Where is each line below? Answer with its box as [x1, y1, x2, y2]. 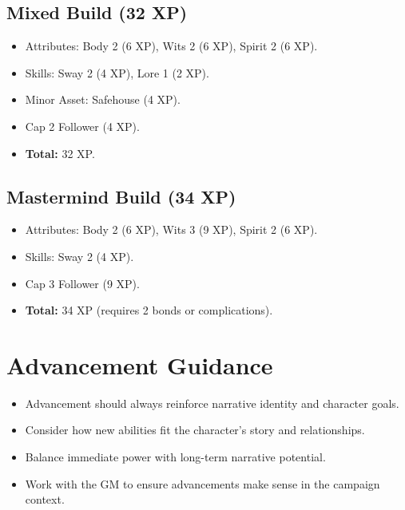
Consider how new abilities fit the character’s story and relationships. [25, 421, 365, 438]
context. [25, 491, 65, 508]
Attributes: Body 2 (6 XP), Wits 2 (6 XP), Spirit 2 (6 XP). [25, 38, 318, 54]
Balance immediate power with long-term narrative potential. [25, 449, 326, 465]
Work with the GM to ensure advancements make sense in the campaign [25, 475, 380, 492]
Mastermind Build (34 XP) [6, 184, 236, 208]
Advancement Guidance [6, 348, 273, 381]
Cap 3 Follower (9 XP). [25, 275, 140, 291]
